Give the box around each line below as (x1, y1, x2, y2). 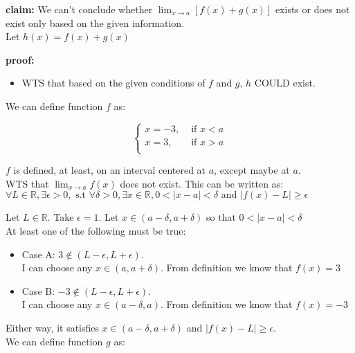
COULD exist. (254, 75, 316, 90)
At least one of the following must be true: (6, 223, 186, 237)
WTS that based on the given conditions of (21, 75, 206, 90)
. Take (47, 210, 74, 224)
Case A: (21, 246, 55, 261)
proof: (6, 52, 35, 66)
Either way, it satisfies (6, 320, 100, 334)
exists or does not (275, 2, 350, 16)
